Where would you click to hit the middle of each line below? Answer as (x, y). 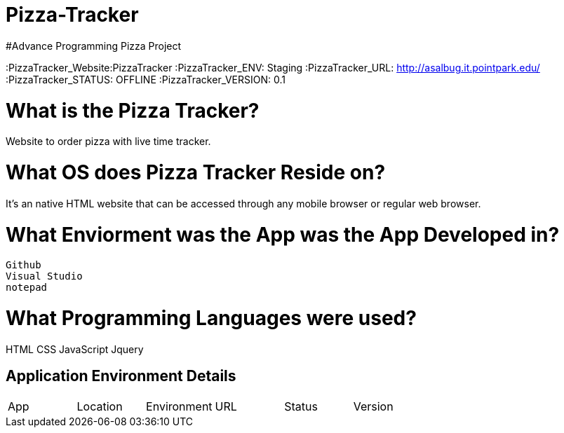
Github (23, 265)
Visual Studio (44, 276)
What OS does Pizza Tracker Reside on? (196, 172)
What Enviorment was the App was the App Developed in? (283, 234)
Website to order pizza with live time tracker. (108, 142)
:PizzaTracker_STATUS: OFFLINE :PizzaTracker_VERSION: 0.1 (146, 79)
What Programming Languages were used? (211, 318)
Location (100, 406)
